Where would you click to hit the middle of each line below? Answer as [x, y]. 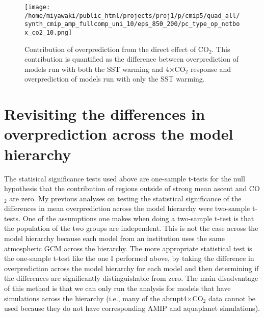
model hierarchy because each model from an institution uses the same [114, 238]
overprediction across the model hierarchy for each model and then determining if [131, 268]
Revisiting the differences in [105, 114]
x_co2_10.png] [48, 32]
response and [211, 69]
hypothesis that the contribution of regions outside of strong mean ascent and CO [132, 188]
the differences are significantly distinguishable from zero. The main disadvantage [131, 278]
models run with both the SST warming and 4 [97, 69]
